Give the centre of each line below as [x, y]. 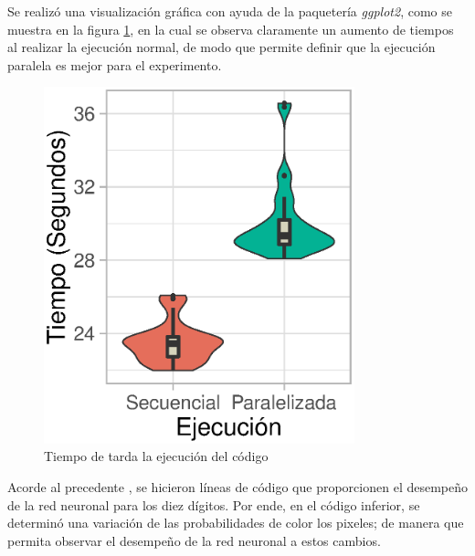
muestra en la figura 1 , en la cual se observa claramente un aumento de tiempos [231, 29]
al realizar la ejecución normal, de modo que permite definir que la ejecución [222, 47]
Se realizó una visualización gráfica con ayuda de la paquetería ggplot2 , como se [230, 11]
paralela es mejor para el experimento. [115, 64]
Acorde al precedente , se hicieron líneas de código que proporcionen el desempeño [238, 486]
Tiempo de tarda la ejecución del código [156, 456]
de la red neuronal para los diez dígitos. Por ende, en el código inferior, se [214, 504]
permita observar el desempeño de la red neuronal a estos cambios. [194, 540]
